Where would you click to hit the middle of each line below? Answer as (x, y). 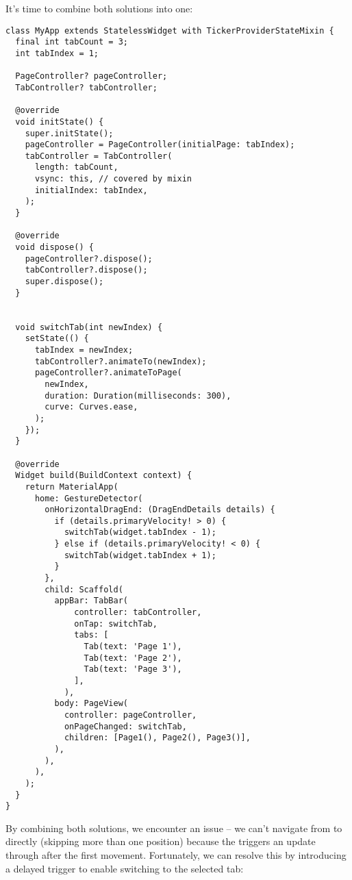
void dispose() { (54, 248)
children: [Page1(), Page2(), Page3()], (157, 738)
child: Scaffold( (84, 589)
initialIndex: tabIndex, (91, 190)
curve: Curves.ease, (91, 407)
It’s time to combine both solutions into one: (99, 8)
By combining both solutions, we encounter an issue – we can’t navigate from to (174, 828)
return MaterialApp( (72, 487)
